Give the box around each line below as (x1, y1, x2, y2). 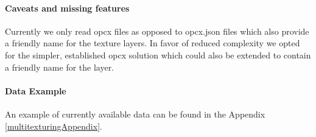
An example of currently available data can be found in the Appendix (5, 107, 265, 120)
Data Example (5, 84, 66, 97)
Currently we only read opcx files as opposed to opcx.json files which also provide (5, 24, 309, 37)
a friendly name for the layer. (5, 60, 114, 73)
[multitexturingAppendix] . (5, 119, 102, 132)
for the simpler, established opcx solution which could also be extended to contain (5, 48, 311, 61)
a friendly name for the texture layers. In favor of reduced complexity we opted (5, 37, 300, 49)
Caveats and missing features (5, 1, 130, 14)
